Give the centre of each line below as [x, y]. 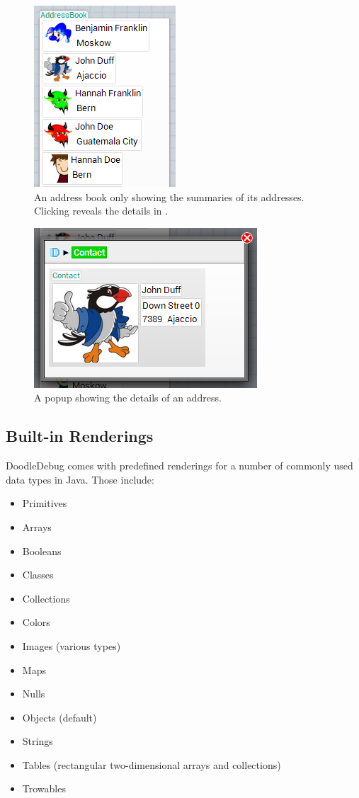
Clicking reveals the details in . [101, 211]
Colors [36, 622]
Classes [38, 575]
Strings [38, 741]
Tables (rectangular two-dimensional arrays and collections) [152, 764]
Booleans [42, 551]
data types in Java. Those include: [80, 479]
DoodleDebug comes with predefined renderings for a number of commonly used [179, 466]
